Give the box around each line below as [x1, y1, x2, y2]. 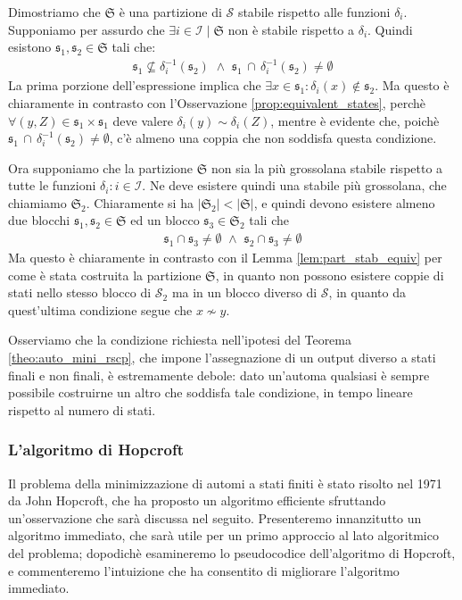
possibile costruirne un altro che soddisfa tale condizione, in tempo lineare [8, 383, 413, 402]
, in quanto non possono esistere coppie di [215, 265, 444, 284]
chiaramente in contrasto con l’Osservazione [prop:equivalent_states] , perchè [8, 93, 426, 112]
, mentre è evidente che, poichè [270, 111, 440, 129]
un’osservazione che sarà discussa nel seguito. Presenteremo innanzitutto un [8, 508, 422, 527]
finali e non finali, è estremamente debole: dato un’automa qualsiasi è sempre [8, 365, 430, 384]
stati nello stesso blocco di [8, 283, 152, 302]
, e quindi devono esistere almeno [253, 193, 435, 212]
